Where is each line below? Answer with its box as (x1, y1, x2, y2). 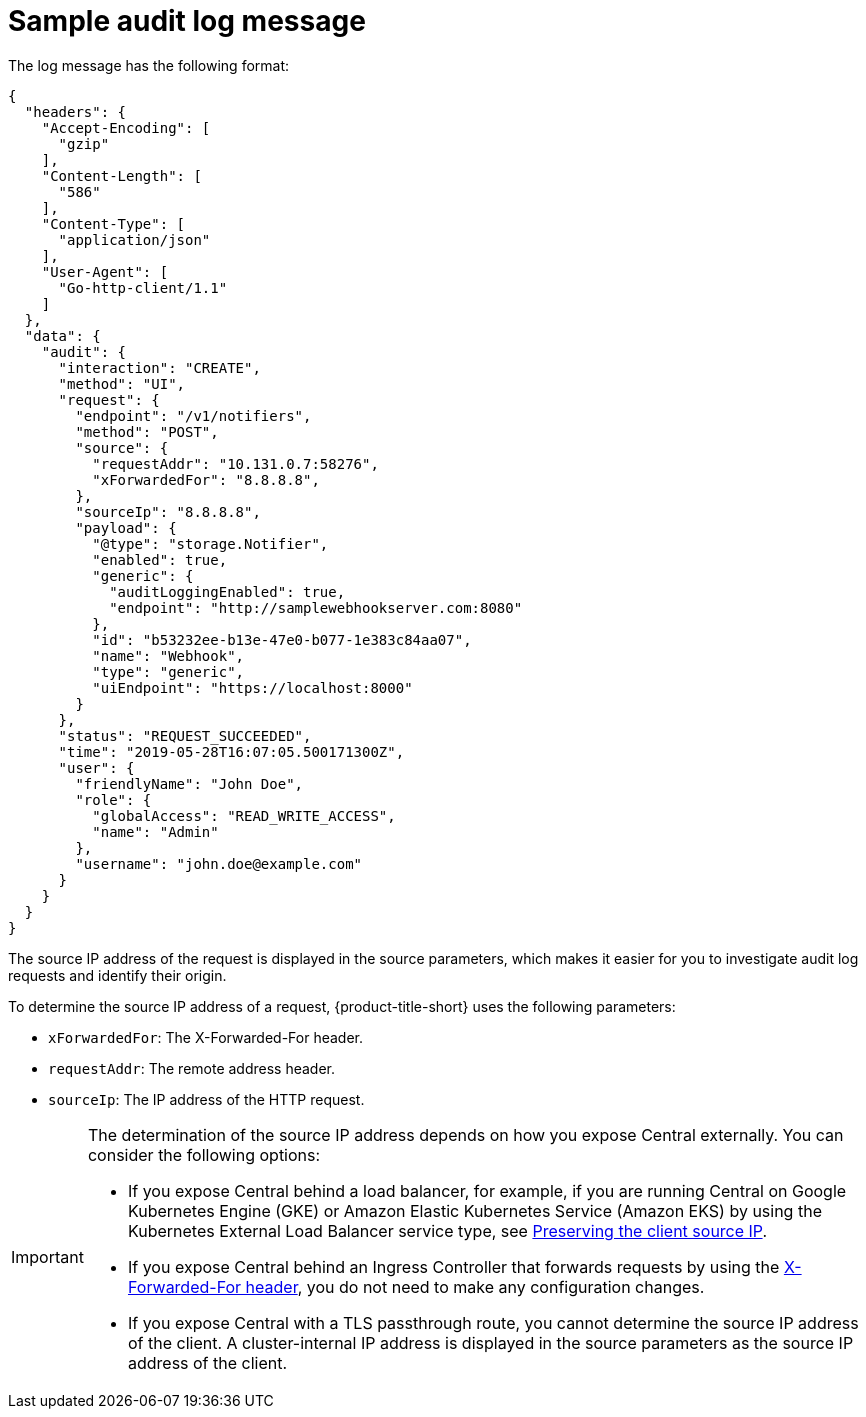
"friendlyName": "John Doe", (75, 775, 304, 792)
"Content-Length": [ (41, 167, 202, 184)
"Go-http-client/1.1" (58, 279, 228, 296)
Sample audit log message (8, 4, 366, 38)
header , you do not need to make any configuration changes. (245, 1276, 705, 1297)
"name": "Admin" (92, 823, 219, 840)
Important (11, 1246, 84, 1267)
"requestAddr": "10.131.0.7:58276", (92, 455, 379, 472)
